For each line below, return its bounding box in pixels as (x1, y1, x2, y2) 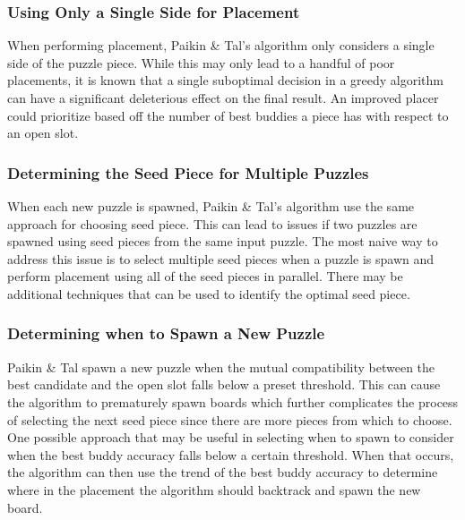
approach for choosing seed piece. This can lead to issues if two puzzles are (7, 214, 418, 233)
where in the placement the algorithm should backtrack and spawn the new (7, 480, 421, 499)
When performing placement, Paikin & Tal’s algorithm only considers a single (7, 36, 435, 55)
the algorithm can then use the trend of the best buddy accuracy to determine (7, 463, 438, 482)
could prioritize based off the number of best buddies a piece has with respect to (7, 106, 449, 124)
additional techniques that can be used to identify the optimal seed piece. (7, 284, 410, 303)
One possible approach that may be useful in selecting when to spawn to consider (7, 428, 454, 447)
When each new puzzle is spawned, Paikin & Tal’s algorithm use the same (7, 197, 415, 215)
